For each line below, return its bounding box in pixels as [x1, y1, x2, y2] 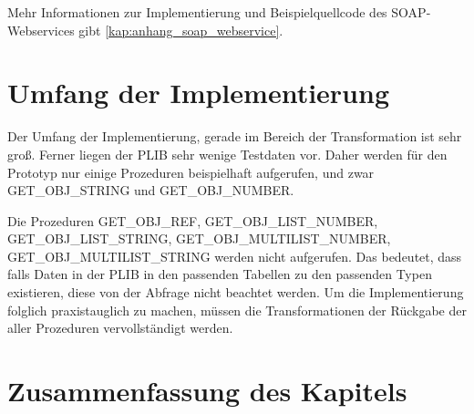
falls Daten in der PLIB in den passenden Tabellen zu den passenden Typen [7, 264, 432, 284]
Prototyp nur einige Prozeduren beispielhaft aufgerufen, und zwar [7, 162, 375, 181]
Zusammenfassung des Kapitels [7, 372, 407, 409]
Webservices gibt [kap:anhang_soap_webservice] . [7, 20, 283, 39]
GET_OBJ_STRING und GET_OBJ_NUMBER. [7, 181, 294, 200]
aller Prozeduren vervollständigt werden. [7, 318, 233, 337]
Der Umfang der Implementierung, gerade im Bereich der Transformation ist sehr [7, 127, 462, 146]
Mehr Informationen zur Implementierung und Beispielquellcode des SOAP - [7, 3, 431, 21]
